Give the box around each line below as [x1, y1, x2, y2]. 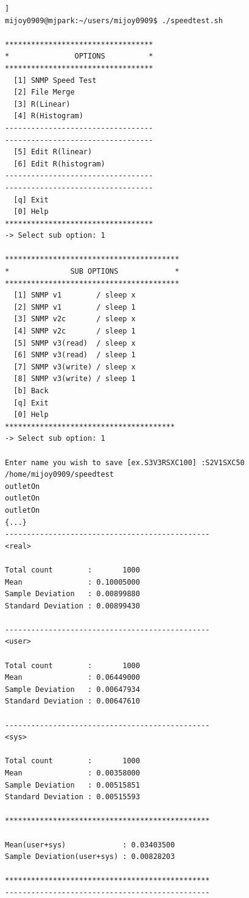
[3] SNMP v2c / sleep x [13, 315, 136, 324]
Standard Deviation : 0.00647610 [5, 697, 140, 706]
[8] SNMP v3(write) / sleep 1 [13, 374, 136, 383]
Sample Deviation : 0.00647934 [5, 685, 140, 694]
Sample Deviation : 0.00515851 [5, 780, 140, 789]
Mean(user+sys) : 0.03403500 [5, 840, 175, 849]
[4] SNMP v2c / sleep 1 [13, 327, 136, 336]
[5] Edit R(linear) [13, 148, 93, 157]
